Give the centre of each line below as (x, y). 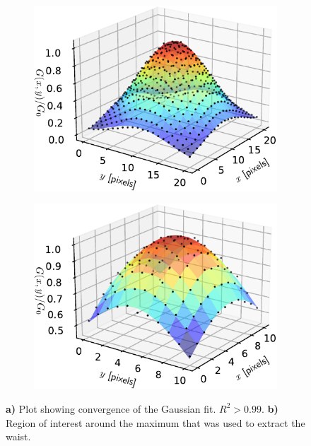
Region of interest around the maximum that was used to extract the (155, 422)
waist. (18, 436)
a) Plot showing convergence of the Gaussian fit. (111, 408)
